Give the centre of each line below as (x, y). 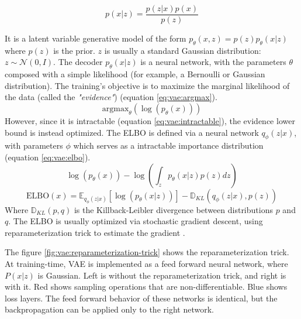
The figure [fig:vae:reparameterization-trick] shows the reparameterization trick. (147, 252)
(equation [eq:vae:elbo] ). (48, 157)
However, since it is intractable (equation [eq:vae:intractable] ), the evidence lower (150, 121)
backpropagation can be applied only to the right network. (109, 309)
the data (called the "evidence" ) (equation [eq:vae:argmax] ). (111, 97)
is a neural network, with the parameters (213, 62)
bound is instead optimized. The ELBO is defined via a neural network (132, 132)
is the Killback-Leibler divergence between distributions (173, 209)
